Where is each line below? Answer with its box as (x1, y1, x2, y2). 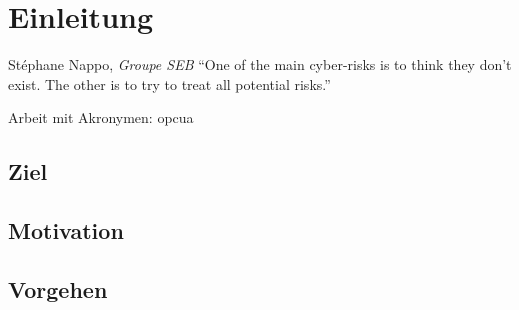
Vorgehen (8, 273, 108, 304)
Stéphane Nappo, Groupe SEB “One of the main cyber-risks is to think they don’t (8, 54, 512, 75)
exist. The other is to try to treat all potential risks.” (8, 73, 331, 94)
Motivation (8, 215, 124, 246)
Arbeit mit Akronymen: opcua (8, 107, 194, 128)
